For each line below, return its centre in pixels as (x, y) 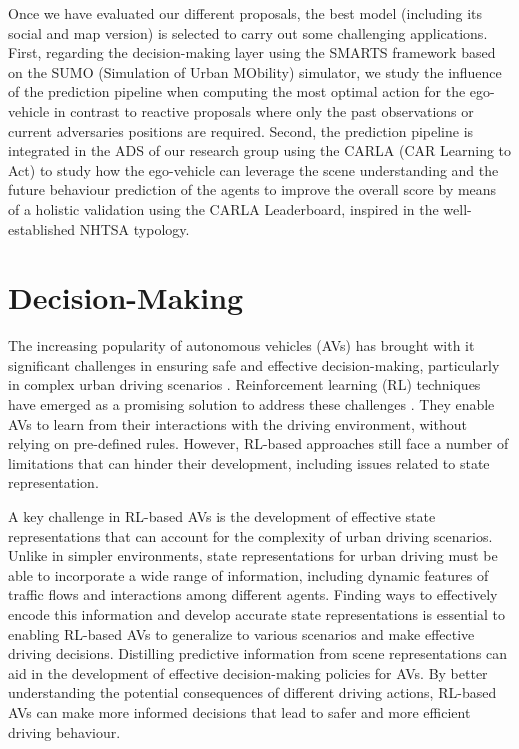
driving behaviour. (64, 731)
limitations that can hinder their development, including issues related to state (249, 462)
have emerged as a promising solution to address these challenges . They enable (251, 404)
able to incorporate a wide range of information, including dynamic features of (248, 574)
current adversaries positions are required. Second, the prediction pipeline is (241, 130)
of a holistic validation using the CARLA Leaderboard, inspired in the (223, 208)
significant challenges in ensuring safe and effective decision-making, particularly (254, 364)
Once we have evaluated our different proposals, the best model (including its (245, 13)
